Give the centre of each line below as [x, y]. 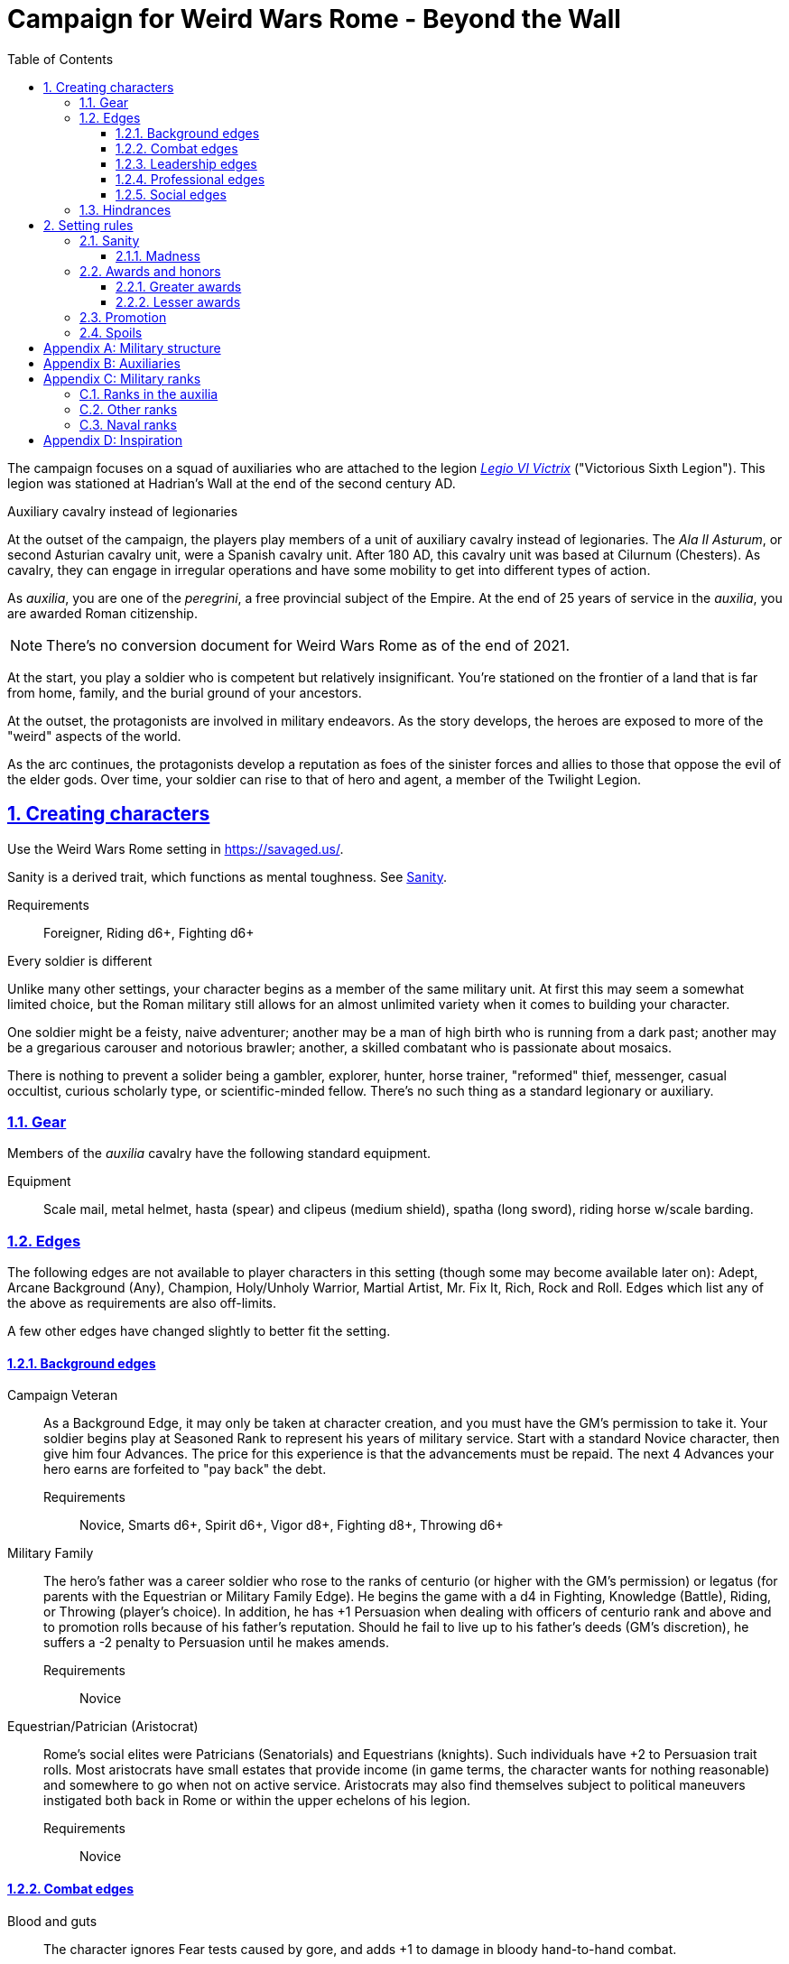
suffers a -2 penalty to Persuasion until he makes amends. [216, 1643]
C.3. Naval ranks [128, 424]
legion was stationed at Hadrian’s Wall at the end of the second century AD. [232, 483]
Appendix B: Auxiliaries [112, 363]
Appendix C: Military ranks [122, 378]
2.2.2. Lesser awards [178, 301]
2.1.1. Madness [158, 255]
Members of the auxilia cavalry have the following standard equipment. [219, 1153]
